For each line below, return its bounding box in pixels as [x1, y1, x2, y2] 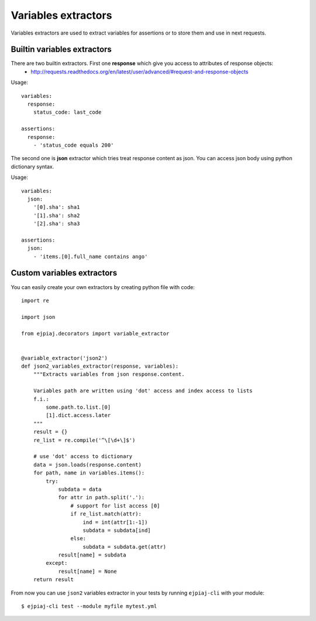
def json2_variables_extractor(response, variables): [21, 363, 178, 369]
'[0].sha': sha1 [33, 204, 80, 211]
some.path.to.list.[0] [46, 404, 111, 410]
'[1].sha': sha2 [33, 212, 80, 219]
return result [33, 576, 74, 583]
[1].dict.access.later [46, 412, 111, 419]
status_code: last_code [33, 109, 102, 116]
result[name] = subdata [58, 552, 126, 558]
